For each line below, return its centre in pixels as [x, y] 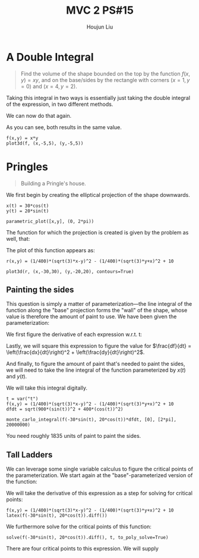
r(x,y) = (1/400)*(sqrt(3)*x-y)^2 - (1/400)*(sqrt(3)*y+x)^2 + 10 [90, 261]
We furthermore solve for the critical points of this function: [79, 526]
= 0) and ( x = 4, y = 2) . [49, 86]
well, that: [18, 239]
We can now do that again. [39, 115]
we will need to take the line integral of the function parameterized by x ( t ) [96, 370]
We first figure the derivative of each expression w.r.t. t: [74, 334]
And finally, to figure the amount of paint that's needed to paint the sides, [96, 364]
